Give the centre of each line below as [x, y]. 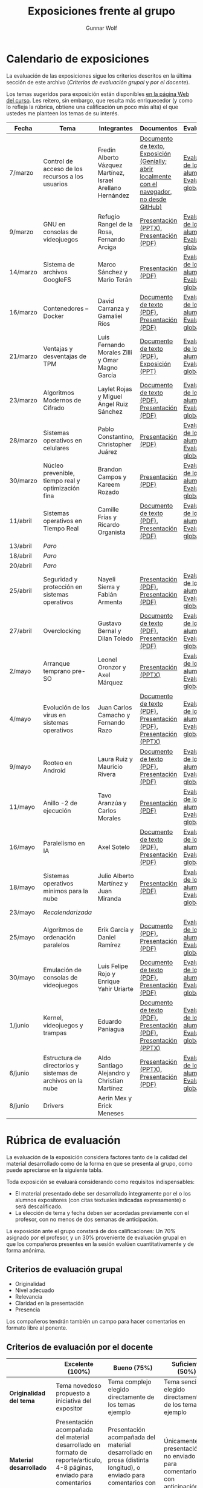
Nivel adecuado [34, 1290]
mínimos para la [66, 891]
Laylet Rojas [115, 388]
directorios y [61, 1065]
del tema [22, 1401]
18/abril [21, 555]
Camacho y [114, 715]
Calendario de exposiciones [78, 59]
